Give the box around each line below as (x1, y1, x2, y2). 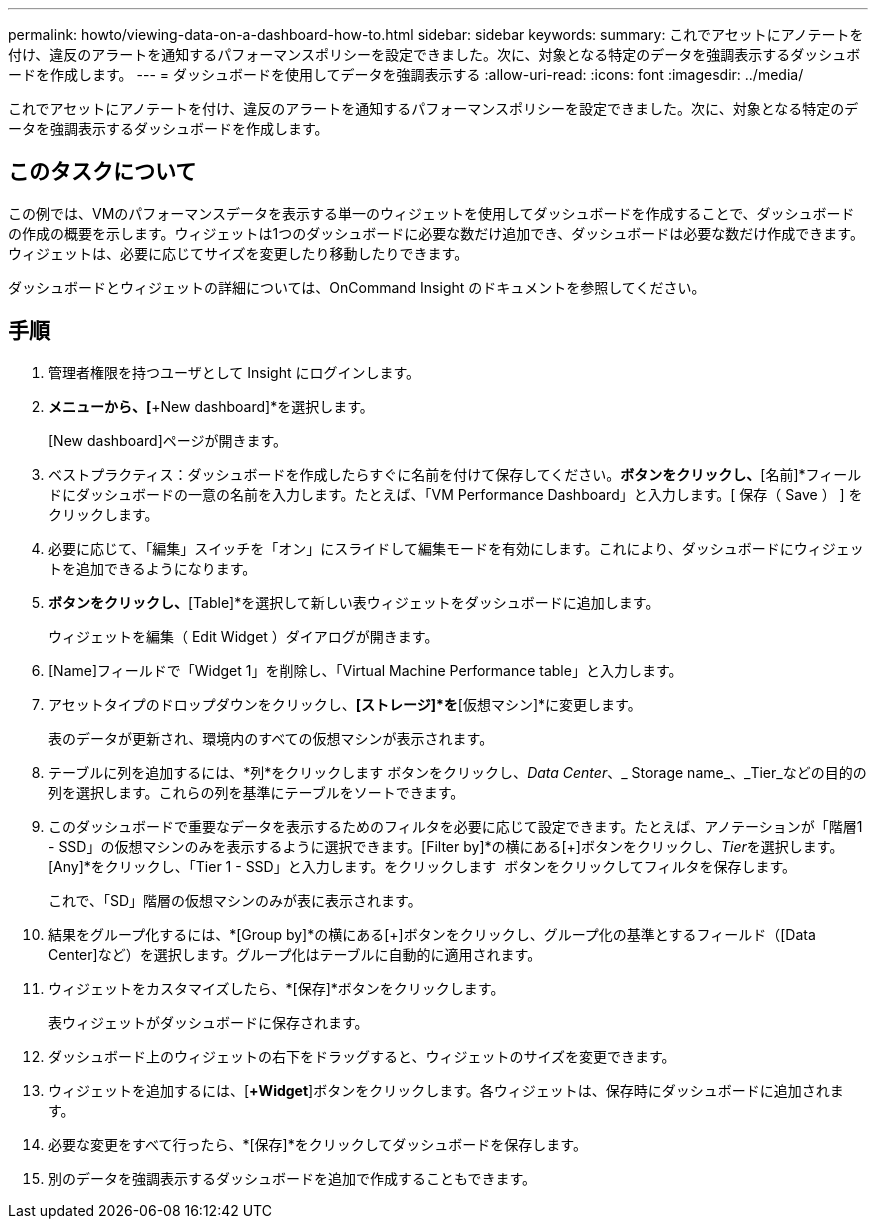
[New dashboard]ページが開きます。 (48, 431, 288, 449)
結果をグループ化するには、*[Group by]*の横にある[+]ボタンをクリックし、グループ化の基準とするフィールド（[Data (48, 925, 816, 943)
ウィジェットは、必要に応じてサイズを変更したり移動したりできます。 (8, 244, 469, 262)
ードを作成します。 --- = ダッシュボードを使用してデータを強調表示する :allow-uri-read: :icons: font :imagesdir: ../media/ (8, 66, 804, 83)
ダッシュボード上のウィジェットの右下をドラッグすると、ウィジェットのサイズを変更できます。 (48, 1047, 676, 1065)
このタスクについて (8, 159, 197, 185)
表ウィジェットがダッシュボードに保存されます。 (48, 1013, 369, 1031)
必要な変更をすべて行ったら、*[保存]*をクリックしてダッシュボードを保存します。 (48, 1135, 587, 1153)
